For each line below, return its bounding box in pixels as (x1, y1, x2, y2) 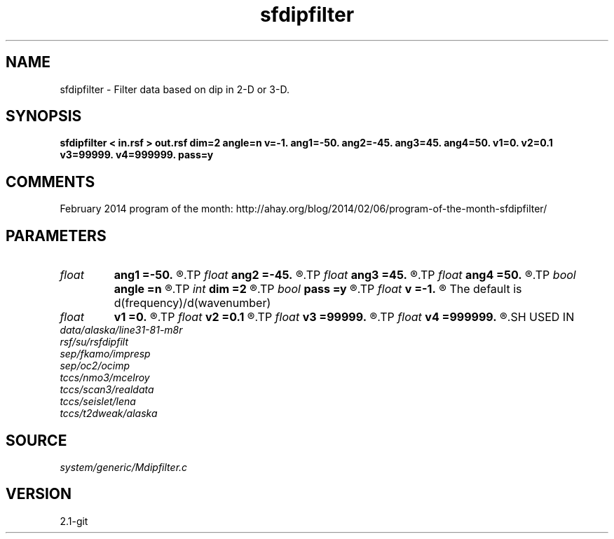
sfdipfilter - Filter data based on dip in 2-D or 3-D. (60, 83, 289, 95)
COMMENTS (6, 172, 95, 191)
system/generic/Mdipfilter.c (60, 460, 188, 473)
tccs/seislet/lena (60, 395, 136, 408)
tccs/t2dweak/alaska (60, 407, 158, 420)
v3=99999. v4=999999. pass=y (60, 149, 214, 161)
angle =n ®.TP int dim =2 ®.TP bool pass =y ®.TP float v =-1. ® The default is (114, 282, 522, 296)
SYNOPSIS (6, 107, 82, 125)
